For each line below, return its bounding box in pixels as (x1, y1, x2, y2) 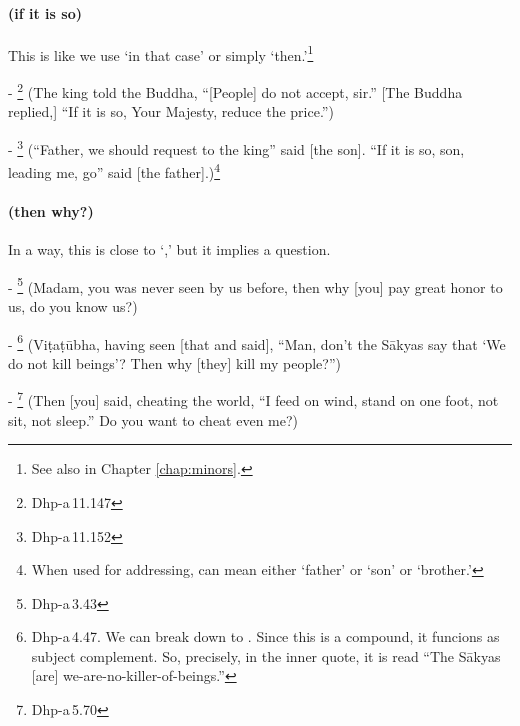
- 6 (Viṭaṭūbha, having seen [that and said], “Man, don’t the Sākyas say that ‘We (8, 330, 506, 354)
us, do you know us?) (8, 296, 138, 317)
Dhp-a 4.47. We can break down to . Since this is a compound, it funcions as (31, 626, 500, 647)
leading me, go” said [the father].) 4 (8, 159, 221, 182)
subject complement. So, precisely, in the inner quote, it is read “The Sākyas (31, 645, 501, 666)
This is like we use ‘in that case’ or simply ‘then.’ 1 (8, 41, 314, 65)
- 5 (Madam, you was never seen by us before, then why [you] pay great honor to (8, 273, 503, 297)
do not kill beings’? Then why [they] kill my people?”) (8, 352, 341, 373)
